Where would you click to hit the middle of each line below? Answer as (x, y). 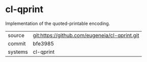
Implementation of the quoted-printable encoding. (58, 23)
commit (17, 43)
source (16, 35)
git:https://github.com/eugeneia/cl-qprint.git (86, 35)
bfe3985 (43, 43)
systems (18, 52)
